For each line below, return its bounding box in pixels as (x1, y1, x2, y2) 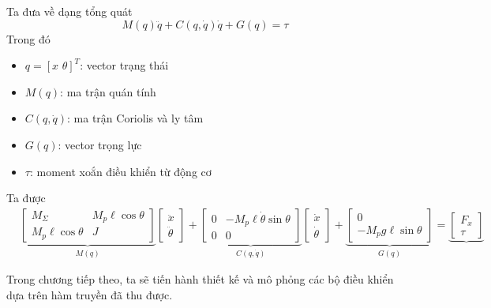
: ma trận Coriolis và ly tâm (67, 110, 204, 126)
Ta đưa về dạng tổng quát (6, 3, 133, 19)
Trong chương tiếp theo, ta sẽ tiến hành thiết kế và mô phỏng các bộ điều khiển (6, 271, 394, 287)
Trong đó (6, 30, 51, 47)
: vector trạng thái (80, 57, 169, 73)
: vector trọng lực (58, 136, 142, 152)
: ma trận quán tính (60, 83, 156, 100)
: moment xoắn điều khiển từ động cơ (29, 163, 212, 179)
